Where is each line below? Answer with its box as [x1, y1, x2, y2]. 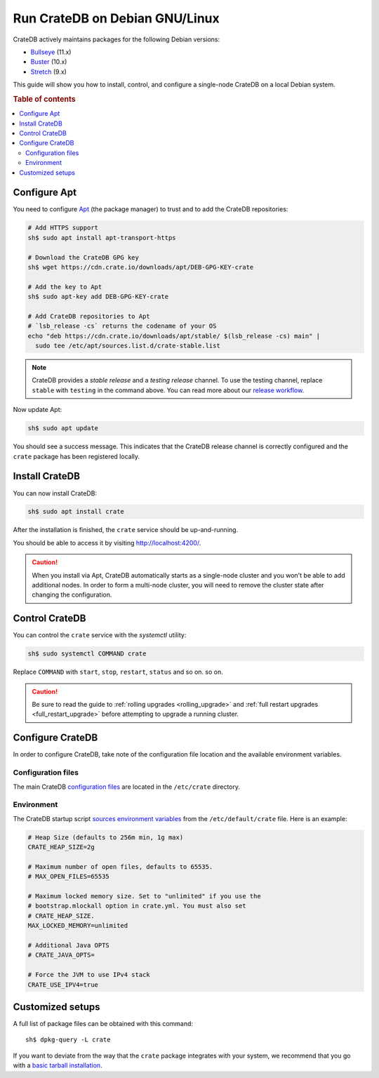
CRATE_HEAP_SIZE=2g [27, 843, 95, 851]
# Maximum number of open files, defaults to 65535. [27, 863, 213, 870]
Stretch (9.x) [30, 67, 67, 76]
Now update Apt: [13, 406, 62, 414]
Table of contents [13, 94, 77, 104]
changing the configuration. [32, 590, 112, 599]
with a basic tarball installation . [13, 1061, 102, 1070]
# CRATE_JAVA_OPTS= [27, 951, 95, 959]
